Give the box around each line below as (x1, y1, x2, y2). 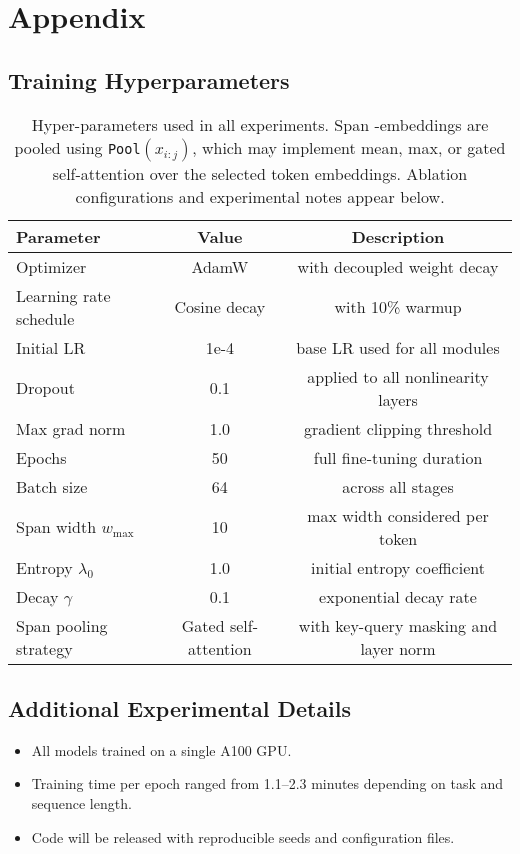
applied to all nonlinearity (307, 364, 489, 388)
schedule (16, 306, 75, 330)
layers (378, 387, 418, 411)
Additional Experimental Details (8, 692, 352, 723)
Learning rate (16, 283, 111, 307)
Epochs (16, 445, 67, 469)
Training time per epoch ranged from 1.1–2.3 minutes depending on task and (31, 773, 504, 794)
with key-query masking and (298, 613, 498, 637)
